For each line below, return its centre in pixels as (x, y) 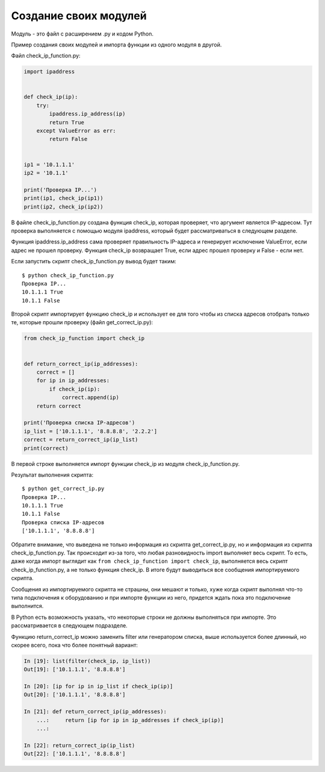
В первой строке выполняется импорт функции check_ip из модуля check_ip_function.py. (125, 463)
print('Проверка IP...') (60, 190)
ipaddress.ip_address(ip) (87, 114)
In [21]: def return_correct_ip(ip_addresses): (95, 712)
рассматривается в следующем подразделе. (69, 626)
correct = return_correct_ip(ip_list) (81, 440)
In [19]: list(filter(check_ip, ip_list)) (87, 661)
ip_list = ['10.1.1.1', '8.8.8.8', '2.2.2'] (91, 431)
